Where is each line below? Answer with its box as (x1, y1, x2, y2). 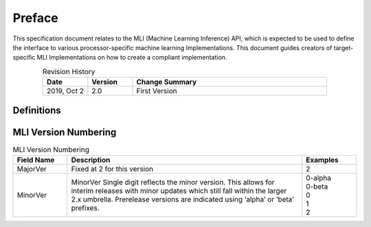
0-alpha (306, 174, 332, 182)
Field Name (16, 155, 55, 165)
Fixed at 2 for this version (71, 165, 154, 174)
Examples (306, 155, 339, 165)
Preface (12, 10, 58, 25)
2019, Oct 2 (47, 86, 84, 96)
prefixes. (71, 203, 100, 213)
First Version (136, 86, 178, 96)
